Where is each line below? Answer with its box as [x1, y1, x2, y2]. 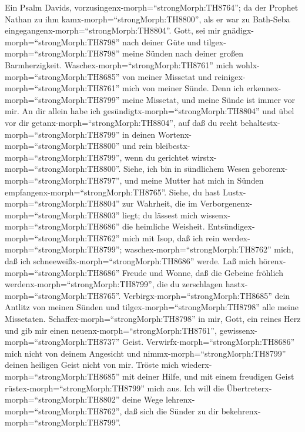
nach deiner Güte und [122, 35, 201, 48]
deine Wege [122, 393, 163, 406]
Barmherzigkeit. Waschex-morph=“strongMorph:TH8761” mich [5, 58, 233, 71]
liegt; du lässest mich [122, 208, 198, 221]
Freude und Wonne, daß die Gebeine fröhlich [122, 266, 283, 278]
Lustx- [222, 185, 246, 198]
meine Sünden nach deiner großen [122, 47, 243, 59]
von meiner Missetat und [122, 70, 212, 82]
